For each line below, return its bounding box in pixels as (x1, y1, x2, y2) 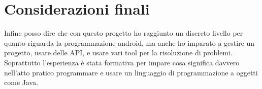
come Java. (4, 77, 39, 87)
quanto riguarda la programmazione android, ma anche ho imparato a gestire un (4, 37, 255, 48)
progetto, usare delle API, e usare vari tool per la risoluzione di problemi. (4, 47, 233, 58)
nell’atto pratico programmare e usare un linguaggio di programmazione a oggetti (4, 67, 258, 77)
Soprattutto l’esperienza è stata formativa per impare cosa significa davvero (4, 57, 240, 67)
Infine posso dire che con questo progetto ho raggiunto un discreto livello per (4, 28, 243, 38)
